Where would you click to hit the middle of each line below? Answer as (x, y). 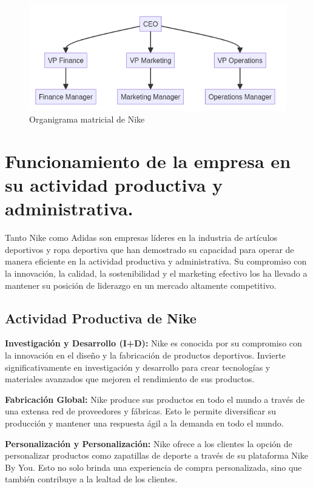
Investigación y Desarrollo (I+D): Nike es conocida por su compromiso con (153, 343)
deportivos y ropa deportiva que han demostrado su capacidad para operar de (150, 249)
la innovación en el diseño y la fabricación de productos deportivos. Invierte (145, 355)
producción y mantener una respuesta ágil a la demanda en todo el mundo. (144, 423)
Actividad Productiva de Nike (101, 318)
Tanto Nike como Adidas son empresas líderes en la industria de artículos (141, 238)
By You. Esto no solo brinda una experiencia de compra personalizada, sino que (153, 467)
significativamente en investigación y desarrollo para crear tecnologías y (138, 367)
